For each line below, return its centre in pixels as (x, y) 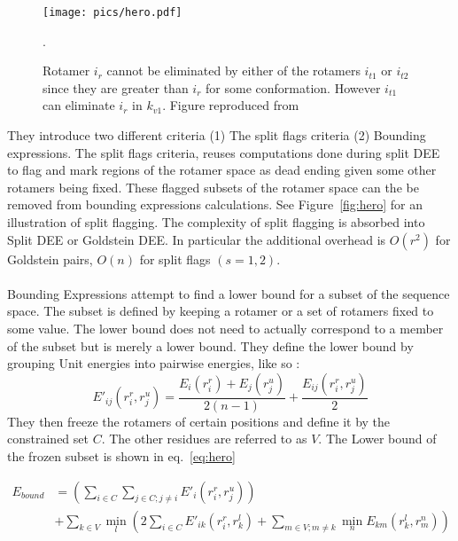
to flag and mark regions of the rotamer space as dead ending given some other (222, 170)
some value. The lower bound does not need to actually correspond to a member (225, 328)
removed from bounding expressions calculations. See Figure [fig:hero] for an (215, 204)
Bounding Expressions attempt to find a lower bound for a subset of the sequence (229, 293)
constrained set (48, 439)
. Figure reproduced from (231, 105)
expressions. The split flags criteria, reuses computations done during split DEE (224, 152)
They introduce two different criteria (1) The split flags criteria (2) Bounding (217, 135)
